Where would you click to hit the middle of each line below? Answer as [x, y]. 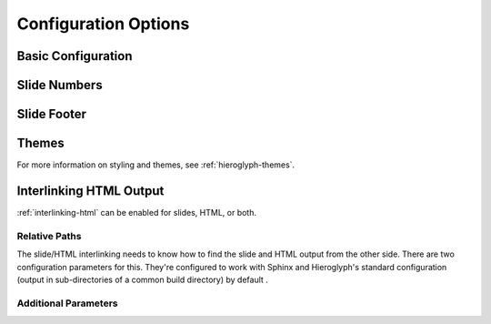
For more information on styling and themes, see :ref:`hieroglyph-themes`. [156, 165]
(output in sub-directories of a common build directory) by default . [142, 279]
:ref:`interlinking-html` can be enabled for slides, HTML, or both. [136, 213]
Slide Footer [51, 114]
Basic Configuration [75, 56]
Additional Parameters [67, 303]
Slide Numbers [60, 85]
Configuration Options [103, 24]
